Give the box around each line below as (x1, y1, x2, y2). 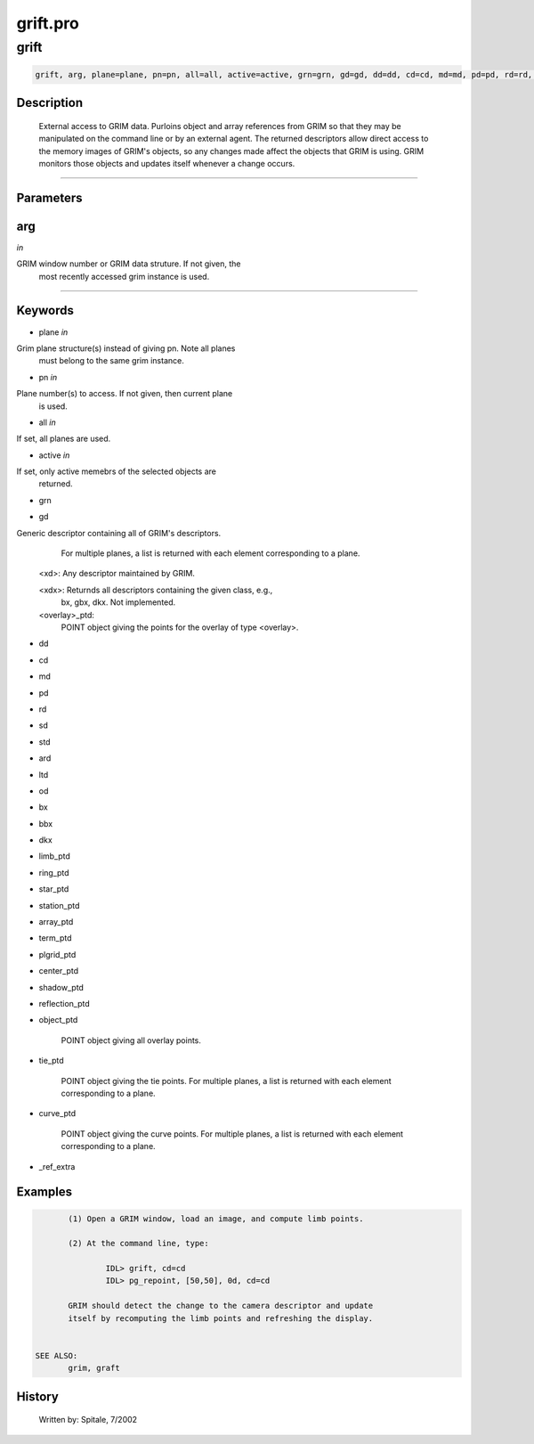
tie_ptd (38, 1056, 64, 1066)
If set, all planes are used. (16, 433, 111, 445)
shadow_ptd (38, 982, 85, 992)
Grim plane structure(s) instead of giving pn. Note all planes (16, 343, 236, 354)
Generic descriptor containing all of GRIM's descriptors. (16, 527, 222, 538)
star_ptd (38, 884, 69, 894)
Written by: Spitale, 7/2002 (38, 1415, 138, 1425)
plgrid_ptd (38, 949, 77, 959)
